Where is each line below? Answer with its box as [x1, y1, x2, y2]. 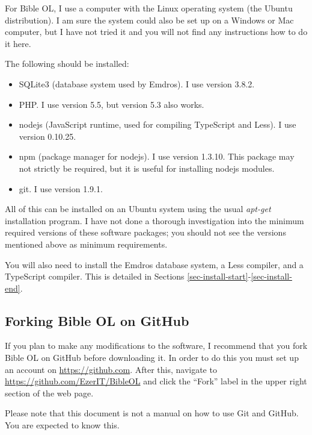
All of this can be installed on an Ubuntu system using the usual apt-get [5, 202, 271, 215]
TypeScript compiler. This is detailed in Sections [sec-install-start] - [5, 270, 251, 283]
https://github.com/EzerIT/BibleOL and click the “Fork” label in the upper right [5, 375, 307, 387]
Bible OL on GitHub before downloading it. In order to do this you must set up [5, 351, 299, 364]
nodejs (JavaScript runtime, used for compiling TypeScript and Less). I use [19, 118, 296, 131]
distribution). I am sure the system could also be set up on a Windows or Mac [5, 13, 294, 26]
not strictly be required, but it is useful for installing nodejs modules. [19, 161, 275, 174]
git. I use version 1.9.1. [19, 182, 103, 195]
